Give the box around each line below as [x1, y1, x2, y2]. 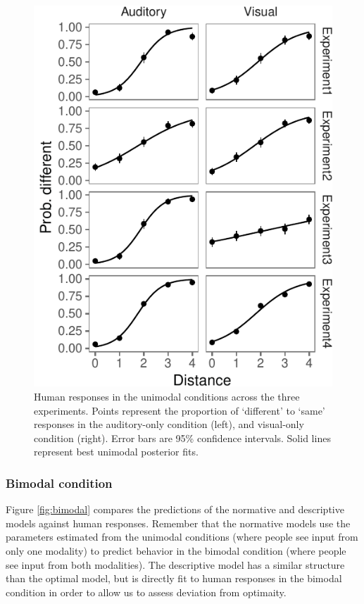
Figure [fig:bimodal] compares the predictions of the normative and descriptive [6, 502, 344, 517]
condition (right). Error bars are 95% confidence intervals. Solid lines [34, 430, 331, 445]
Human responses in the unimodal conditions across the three [34, 389, 300, 404]
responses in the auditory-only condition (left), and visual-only [34, 417, 304, 432]
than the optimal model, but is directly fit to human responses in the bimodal [6, 571, 342, 586]
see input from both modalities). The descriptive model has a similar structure [6, 557, 345, 572]
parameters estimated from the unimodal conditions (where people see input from [6, 529, 358, 544]
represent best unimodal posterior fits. [34, 444, 199, 459]
